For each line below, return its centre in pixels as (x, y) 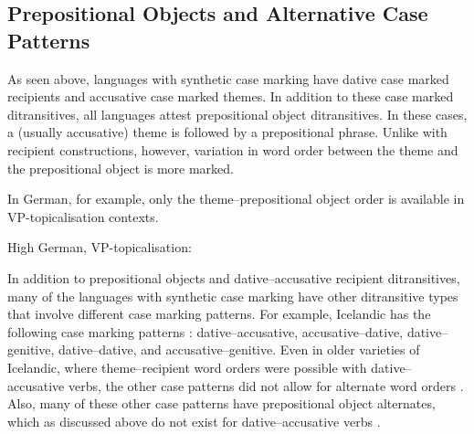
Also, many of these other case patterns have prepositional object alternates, (221, 403)
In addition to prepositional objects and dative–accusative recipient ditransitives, (234, 277)
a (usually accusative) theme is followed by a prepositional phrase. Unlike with (227, 132)
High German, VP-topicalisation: (100, 247)
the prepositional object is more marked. (121, 168)
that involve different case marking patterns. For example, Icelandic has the (219, 314)
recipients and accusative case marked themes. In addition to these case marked (231, 96)
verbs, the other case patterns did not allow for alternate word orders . (266, 385)
